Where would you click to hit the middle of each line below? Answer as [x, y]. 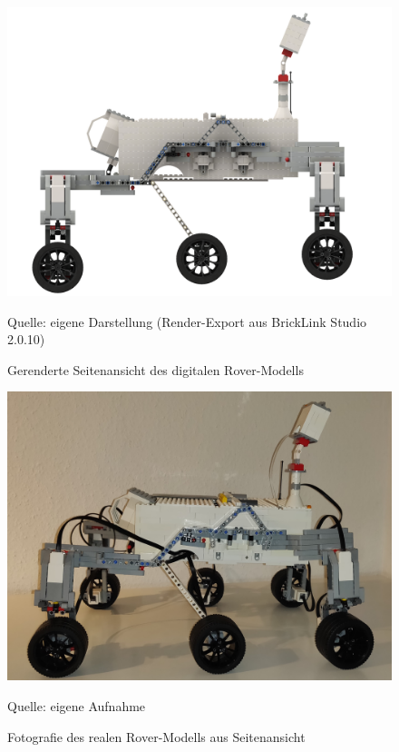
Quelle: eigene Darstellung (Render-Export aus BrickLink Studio [187, 321]
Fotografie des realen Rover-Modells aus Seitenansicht [156, 736]
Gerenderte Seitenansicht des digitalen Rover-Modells [156, 369]
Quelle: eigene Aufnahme [77, 705]
